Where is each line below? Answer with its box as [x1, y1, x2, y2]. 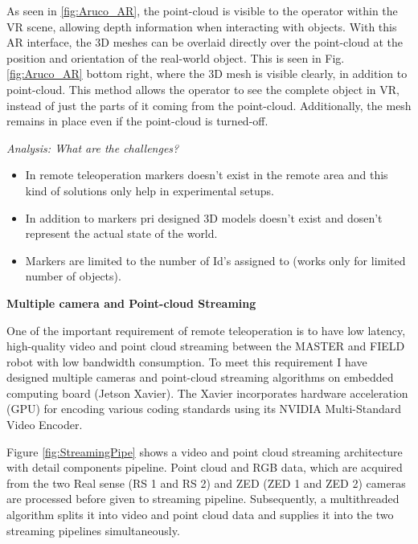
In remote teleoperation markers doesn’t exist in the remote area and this [25, 166, 388, 183]
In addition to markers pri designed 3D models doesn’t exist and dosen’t [25, 209, 383, 226]
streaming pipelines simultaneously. [6, 522, 180, 538]
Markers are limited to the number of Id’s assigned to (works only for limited [25, 252, 406, 268]
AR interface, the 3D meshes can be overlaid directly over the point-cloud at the [6, 34, 403, 51]
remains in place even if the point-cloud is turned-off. [6, 112, 268, 129]
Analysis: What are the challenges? [6, 139, 179, 156]
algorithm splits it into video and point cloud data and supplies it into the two [6, 506, 394, 523]
